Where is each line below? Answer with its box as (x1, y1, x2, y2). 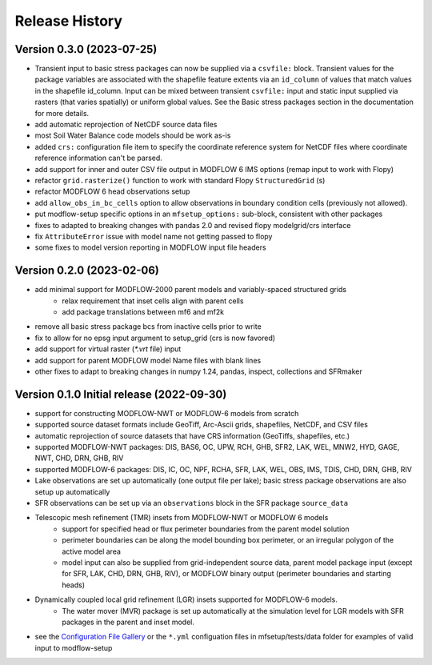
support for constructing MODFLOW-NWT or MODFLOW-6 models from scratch (34, 408, 299, 418)
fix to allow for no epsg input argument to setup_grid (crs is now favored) (34, 333, 276, 343)
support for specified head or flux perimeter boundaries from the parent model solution (62, 524, 350, 534)
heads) (62, 580, 86, 590)
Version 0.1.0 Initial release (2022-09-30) (14, 387, 227, 401)
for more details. (34, 108, 90, 118)
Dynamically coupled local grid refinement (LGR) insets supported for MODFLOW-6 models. (34, 595, 338, 604)
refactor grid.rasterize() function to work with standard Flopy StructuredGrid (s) (34, 175, 326, 185)
